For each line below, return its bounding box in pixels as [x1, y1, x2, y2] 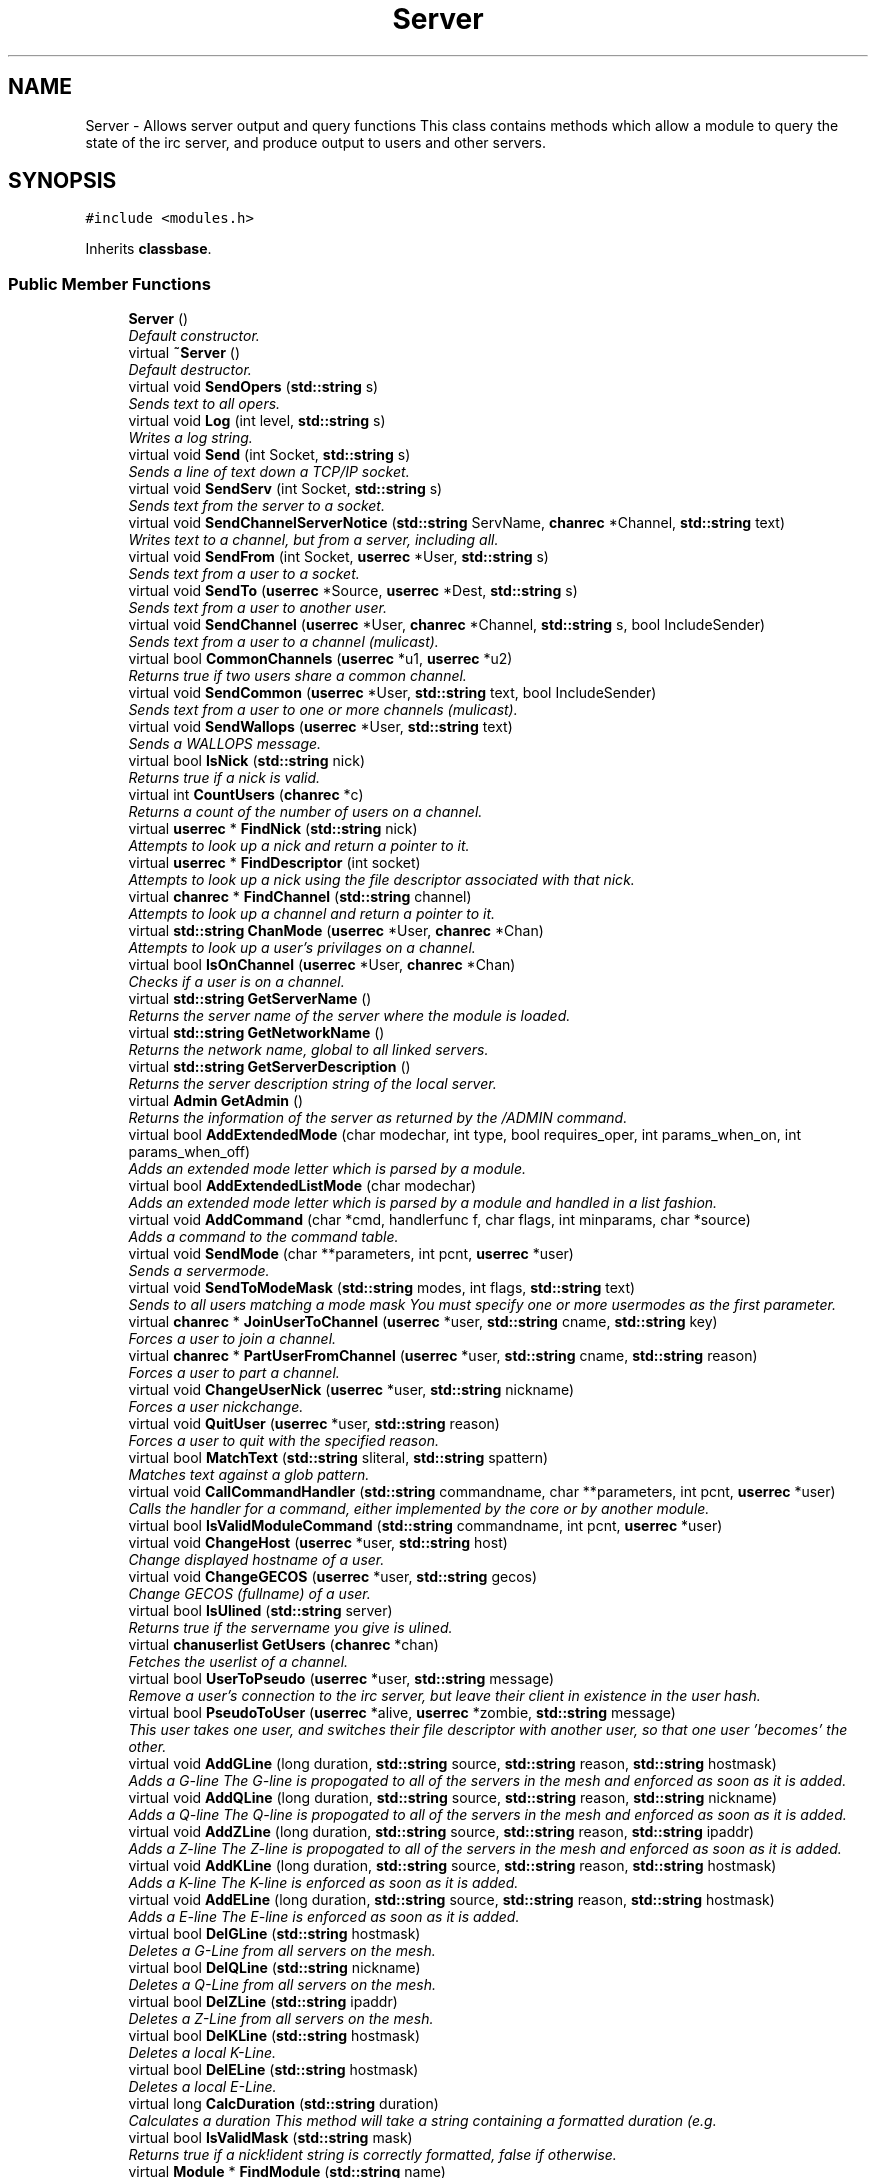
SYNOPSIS [8, 168, 117, 194]
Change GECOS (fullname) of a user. [128, 1585, 371, 1603]
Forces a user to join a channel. [128, 1330, 337, 1348]
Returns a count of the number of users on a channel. [128, 803, 483, 821]
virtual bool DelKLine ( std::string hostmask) [128, 2027, 421, 2045]
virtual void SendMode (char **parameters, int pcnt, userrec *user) [128, 1245, 574, 1263]
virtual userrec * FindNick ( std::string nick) [128, 820, 418, 838]
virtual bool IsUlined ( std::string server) [128, 1602, 393, 1620]
